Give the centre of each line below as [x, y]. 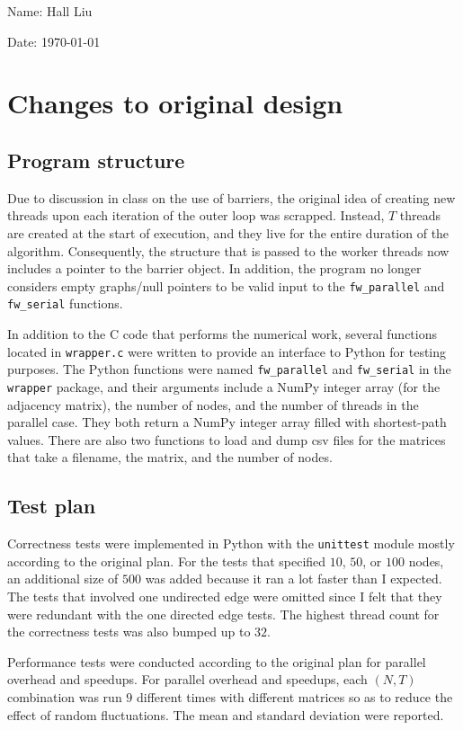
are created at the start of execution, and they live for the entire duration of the [228, 232]
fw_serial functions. [65, 303]
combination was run [65, 697]
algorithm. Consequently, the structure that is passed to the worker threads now [228, 250]
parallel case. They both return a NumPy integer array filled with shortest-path [227, 422]
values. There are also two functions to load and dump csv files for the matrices [227, 439]
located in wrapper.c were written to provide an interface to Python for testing [227, 351]
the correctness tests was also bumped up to [129, 632]
